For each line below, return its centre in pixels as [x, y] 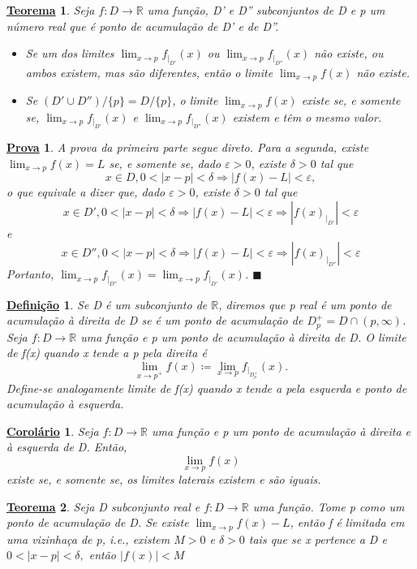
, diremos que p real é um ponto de [305, 304]
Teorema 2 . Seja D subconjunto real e [103, 506]
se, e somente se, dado [165, 163]
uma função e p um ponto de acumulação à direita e [281, 431]
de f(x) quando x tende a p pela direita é [107, 353]
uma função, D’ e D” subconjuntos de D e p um [266, 10]
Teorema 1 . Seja [51, 10]
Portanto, [30, 274]
